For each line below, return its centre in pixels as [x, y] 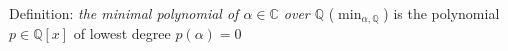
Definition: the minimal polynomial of [124, 13]
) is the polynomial [441, 13]
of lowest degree [122, 33]
